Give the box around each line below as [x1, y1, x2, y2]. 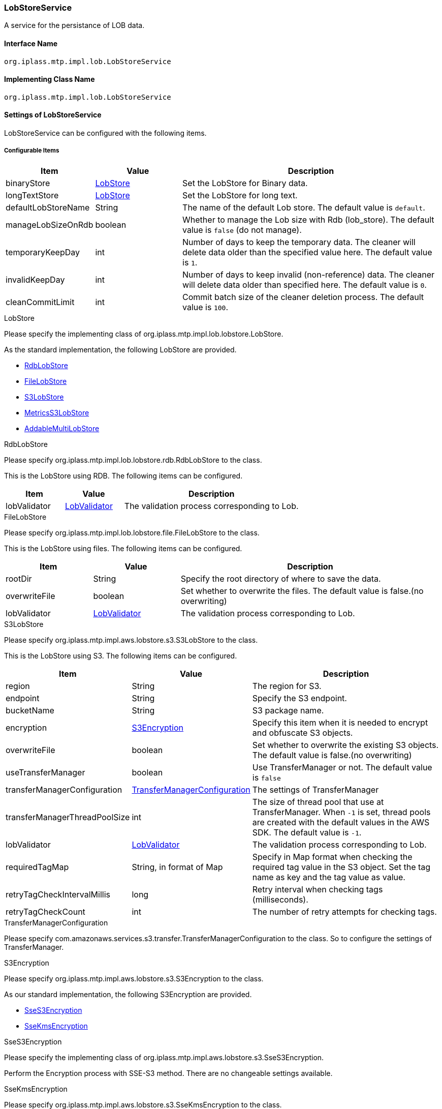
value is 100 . [182, 302, 229, 312]
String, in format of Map [132, 861, 223, 872]
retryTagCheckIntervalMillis [6, 889, 110, 900]
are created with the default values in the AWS [252, 817, 430, 827]
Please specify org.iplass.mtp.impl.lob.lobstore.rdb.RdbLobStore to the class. [4, 455, 262, 464]
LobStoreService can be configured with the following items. [4, 129, 207, 138]
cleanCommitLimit [6, 296, 75, 307]
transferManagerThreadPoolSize [6, 812, 130, 822]
